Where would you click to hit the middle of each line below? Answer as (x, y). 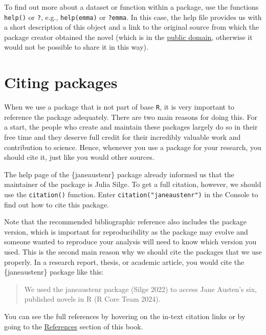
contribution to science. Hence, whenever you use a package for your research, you (133, 147)
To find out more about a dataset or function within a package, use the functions (131, 7)
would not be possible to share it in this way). (76, 47)
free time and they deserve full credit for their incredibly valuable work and (123, 137)
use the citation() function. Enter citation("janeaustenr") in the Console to (131, 194)
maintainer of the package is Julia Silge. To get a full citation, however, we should (133, 184)
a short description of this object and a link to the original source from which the (132, 27)
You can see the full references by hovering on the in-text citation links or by (125, 316)
